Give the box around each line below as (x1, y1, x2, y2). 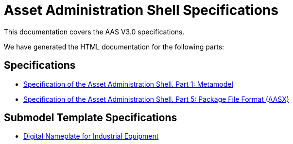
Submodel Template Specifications (4, 112, 177, 124)
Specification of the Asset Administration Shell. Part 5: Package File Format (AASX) (23, 95, 289, 103)
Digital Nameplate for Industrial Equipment (23, 132, 159, 141)
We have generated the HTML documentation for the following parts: (4, 42, 224, 51)
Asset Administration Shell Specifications (4, 2, 278, 18)
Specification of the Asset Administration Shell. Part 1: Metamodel (23, 80, 233, 88)
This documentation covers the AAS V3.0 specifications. (4, 27, 185, 36)
